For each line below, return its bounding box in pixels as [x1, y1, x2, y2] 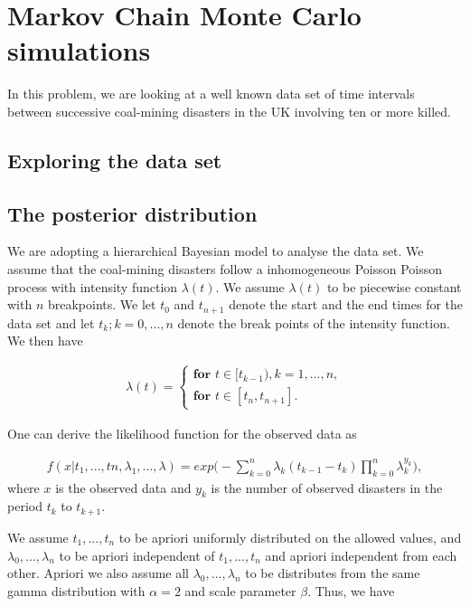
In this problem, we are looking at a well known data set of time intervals [7, 84, 415, 103]
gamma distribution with [7, 581, 146, 600]
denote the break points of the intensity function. [177, 313, 450, 332]
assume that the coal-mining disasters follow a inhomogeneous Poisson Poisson [7, 260, 443, 279]
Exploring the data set [7, 146, 222, 174]
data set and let [7, 313, 95, 332]
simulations [7, 32, 151, 69]
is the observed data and [55, 478, 192, 497]
